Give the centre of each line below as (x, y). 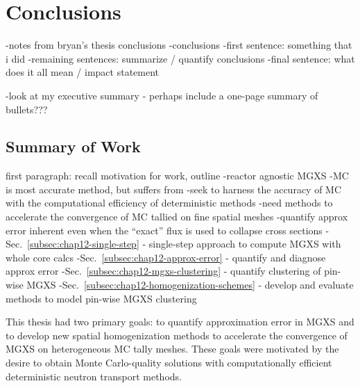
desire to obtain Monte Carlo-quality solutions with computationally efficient (169, 363)
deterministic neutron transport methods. (94, 376)
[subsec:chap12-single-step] (83, 244)
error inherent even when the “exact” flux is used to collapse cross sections (164, 230)
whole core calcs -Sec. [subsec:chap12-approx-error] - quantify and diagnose (166, 257)
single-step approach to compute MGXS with (245, 244)
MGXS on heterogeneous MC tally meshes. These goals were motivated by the (172, 349)
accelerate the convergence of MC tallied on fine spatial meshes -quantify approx (177, 217)
